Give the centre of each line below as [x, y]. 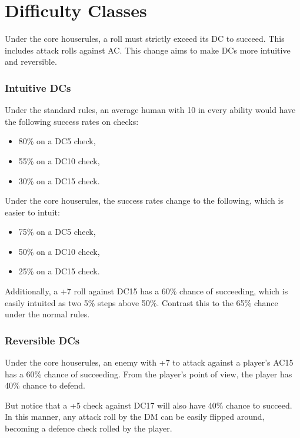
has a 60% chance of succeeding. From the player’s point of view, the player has [149, 374]
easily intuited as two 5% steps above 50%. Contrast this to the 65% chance [141, 302]
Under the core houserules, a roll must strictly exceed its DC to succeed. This [145, 39]
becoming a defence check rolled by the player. [89, 428]
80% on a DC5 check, [57, 141]
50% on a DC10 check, [59, 251]
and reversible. [31, 62]
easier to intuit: [32, 212]
